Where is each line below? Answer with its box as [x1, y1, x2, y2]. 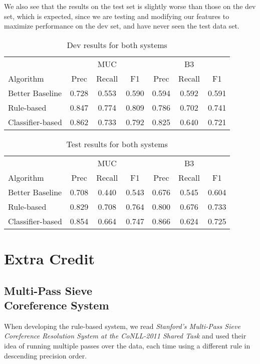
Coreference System [4, 297, 109, 312]
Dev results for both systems [67, 39, 167, 51]
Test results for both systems [66, 138, 168, 150]
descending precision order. [4, 350, 87, 360]
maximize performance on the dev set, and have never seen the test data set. [4, 21, 239, 31]
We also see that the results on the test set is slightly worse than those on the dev [4, 1, 256, 11]
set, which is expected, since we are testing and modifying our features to [4, 11, 229, 21]
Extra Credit [4, 248, 95, 268]
